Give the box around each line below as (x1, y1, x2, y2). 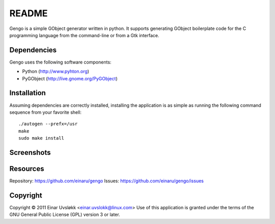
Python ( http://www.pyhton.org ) (22, 69, 89, 75)
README (9, 8, 48, 19)
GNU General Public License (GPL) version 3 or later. (9, 211, 120, 218)
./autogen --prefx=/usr (18, 121, 78, 127)
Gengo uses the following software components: (9, 59, 112, 65)
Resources (9, 164, 44, 173)
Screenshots (9, 148, 51, 157)
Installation (9, 89, 46, 98)
